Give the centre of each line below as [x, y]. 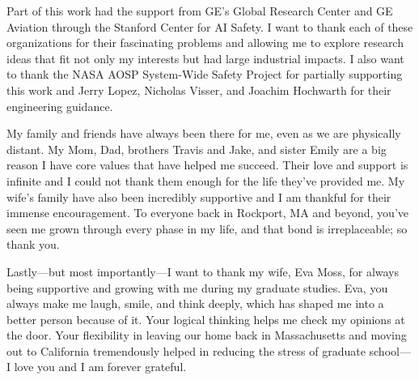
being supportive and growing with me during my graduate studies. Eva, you [197, 287]
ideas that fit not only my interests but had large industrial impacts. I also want [205, 58]
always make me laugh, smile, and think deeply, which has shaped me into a [195, 303]
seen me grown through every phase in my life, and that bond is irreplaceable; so [207, 228]
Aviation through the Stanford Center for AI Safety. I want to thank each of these [210, 26]
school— [390, 350]
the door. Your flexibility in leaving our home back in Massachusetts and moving [207, 335]
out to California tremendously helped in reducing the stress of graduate [186, 350]
